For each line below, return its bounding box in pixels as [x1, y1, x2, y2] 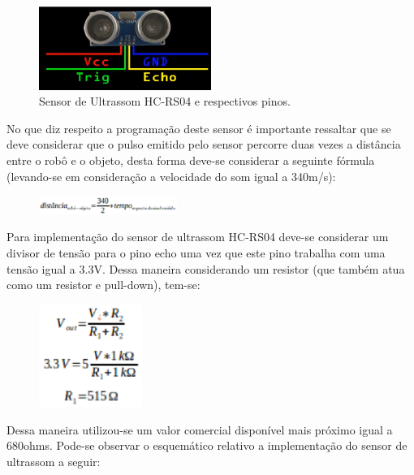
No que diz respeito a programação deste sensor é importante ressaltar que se [6, 119, 391, 136]
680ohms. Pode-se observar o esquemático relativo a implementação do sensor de [6, 437, 408, 454]
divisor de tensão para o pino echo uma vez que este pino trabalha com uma [6, 244, 386, 261]
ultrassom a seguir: [6, 453, 101, 470]
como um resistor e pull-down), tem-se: [6, 276, 201, 293]
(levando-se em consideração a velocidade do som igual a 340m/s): [6, 167, 336, 184]
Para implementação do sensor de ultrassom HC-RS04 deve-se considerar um [6, 228, 389, 245]
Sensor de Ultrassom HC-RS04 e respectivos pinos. [39, 93, 291, 110]
